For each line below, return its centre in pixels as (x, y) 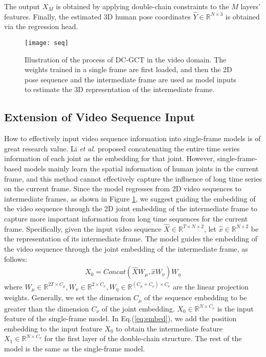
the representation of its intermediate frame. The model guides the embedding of (131, 239)
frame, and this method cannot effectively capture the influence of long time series (133, 178)
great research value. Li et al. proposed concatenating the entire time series (122, 148)
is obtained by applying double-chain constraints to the (142, 6)
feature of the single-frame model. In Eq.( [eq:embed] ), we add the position (120, 318)
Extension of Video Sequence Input (100, 117)
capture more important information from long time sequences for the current (126, 218)
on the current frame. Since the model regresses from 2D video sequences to (123, 188)
